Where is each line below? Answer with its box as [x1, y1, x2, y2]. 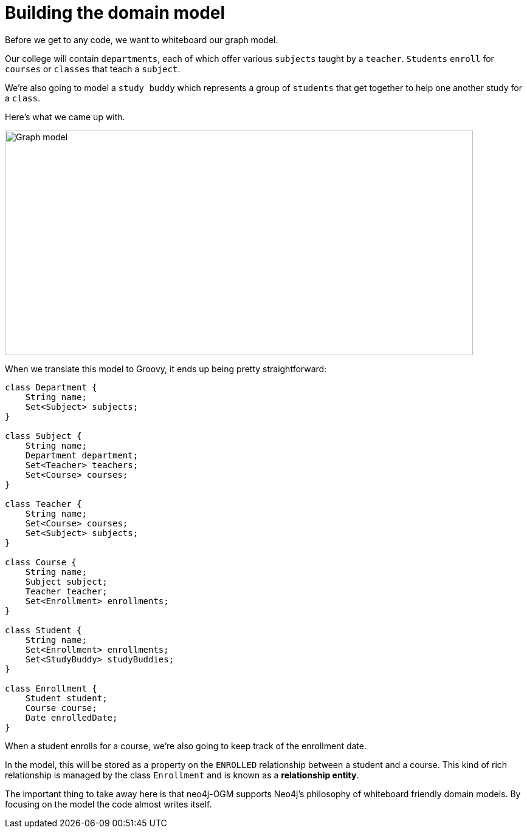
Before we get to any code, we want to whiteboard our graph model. [5, 34, 278, 45]
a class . [5, 92, 41, 103]
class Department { [5, 382, 97, 392]
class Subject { [5, 430, 82, 441]
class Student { [5, 625, 82, 635]
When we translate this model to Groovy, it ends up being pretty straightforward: [5, 363, 327, 374]
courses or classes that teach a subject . [5, 63, 181, 74]
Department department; [25, 450, 139, 460]
